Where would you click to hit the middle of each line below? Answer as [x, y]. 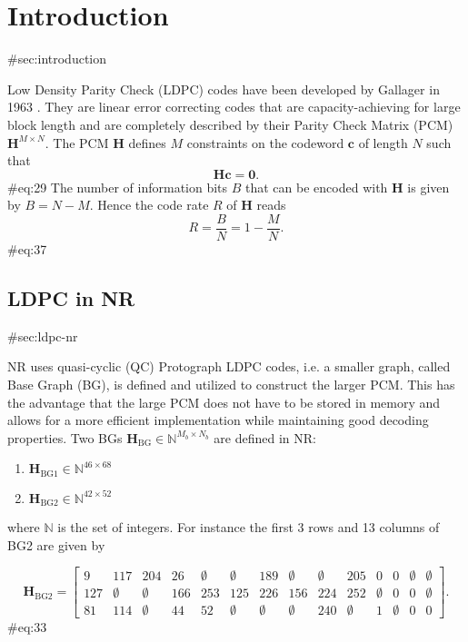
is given [428, 187]
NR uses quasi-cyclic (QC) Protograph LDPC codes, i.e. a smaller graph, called [229, 366]
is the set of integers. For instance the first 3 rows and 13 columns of [249, 527]
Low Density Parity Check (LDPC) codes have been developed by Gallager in [224, 89]
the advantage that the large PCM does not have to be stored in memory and [224, 402]
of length [383, 142]
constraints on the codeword [265, 142]
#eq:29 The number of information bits [118, 187]
